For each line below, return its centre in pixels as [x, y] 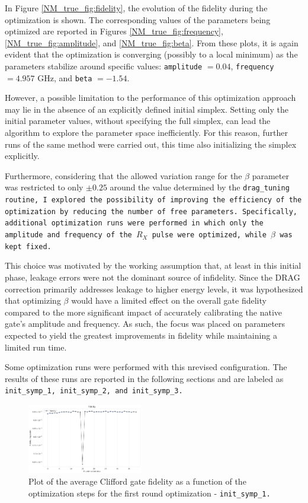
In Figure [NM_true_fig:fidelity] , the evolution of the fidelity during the [136, 8]
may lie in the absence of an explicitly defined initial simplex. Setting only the [147, 109]
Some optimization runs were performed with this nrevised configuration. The [146, 367]
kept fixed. [28, 246]
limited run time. [36, 347]
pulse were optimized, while [209, 235]
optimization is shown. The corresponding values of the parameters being [138, 19]
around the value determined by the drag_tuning [200, 187]
